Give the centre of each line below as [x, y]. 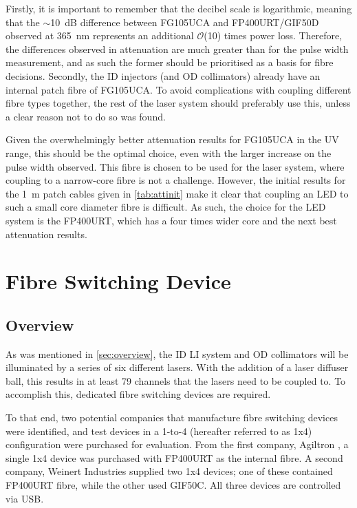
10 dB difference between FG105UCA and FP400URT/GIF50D [185, 22]
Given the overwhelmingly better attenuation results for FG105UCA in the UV [172, 139]
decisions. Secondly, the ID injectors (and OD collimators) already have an [163, 75]
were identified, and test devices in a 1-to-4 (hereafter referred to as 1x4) [159, 431]
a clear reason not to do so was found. [86, 116]
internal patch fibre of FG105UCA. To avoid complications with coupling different [178, 89]
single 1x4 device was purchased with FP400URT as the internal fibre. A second [174, 457]
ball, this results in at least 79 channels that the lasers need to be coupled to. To [176, 380]
